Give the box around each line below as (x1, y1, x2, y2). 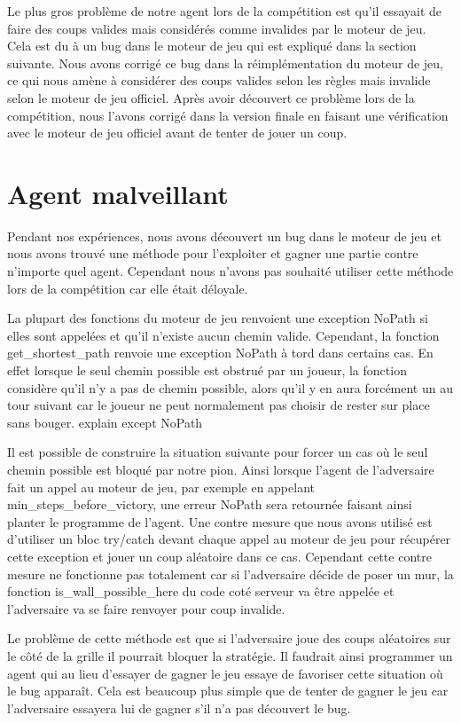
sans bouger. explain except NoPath (7, 413, 203, 431)
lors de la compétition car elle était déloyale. (7, 279, 248, 297)
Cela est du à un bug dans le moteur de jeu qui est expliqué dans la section (7, 36, 417, 55)
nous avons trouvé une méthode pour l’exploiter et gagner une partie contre (7, 244, 418, 263)
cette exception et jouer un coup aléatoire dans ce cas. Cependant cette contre (7, 546, 432, 565)
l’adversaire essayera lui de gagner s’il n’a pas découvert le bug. (7, 698, 351, 717)
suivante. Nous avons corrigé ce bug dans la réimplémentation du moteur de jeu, (7, 53, 443, 72)
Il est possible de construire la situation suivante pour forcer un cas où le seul (7, 443, 428, 461)
